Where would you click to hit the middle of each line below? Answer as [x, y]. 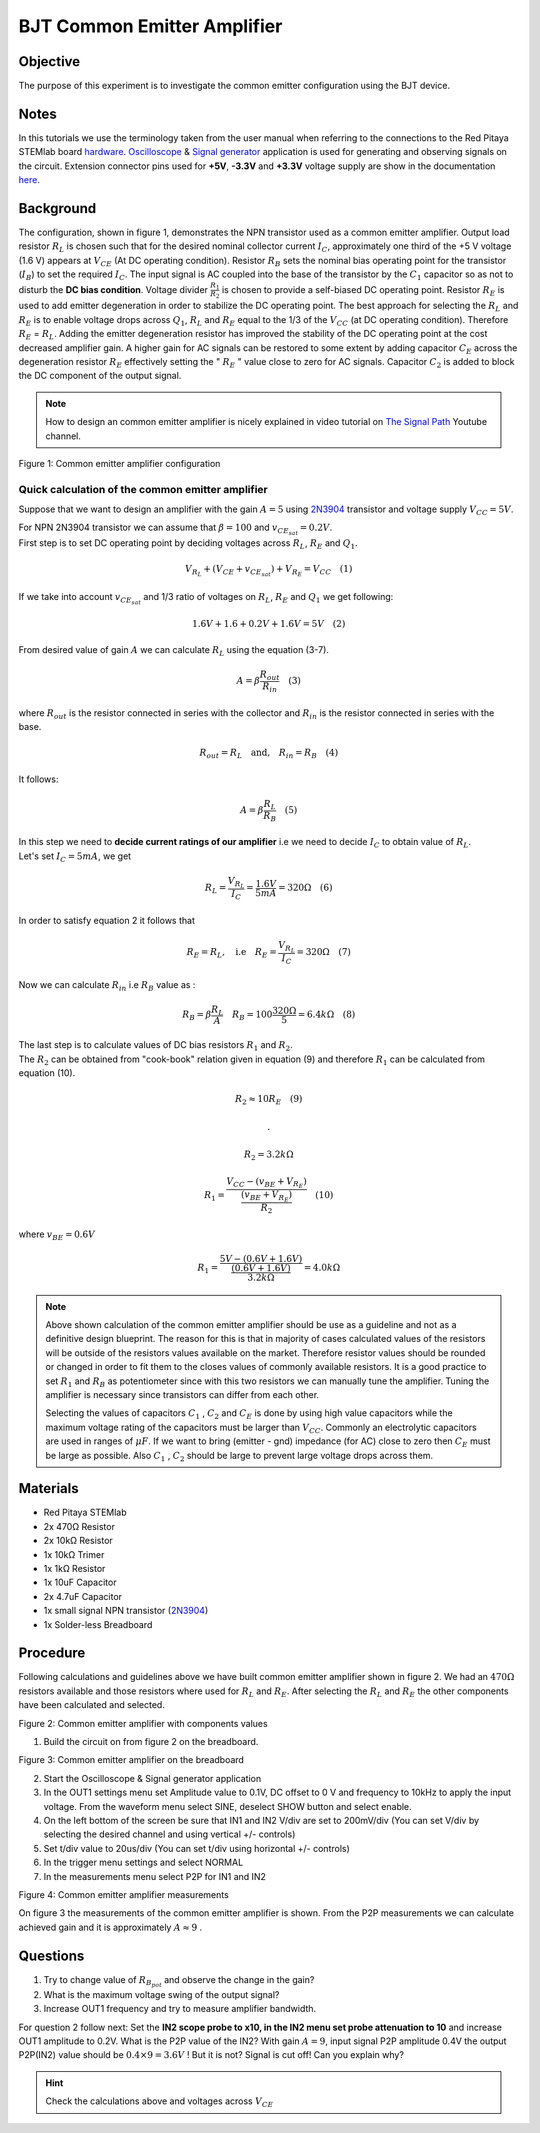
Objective [49, 61]
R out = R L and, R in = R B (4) [269, 754]
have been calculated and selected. [91, 1705]
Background [57, 208]
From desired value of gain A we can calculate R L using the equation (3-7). [174, 651]
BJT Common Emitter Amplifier [150, 26]
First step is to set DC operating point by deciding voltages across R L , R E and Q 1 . [188, 543]
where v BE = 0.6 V [56, 1235]
